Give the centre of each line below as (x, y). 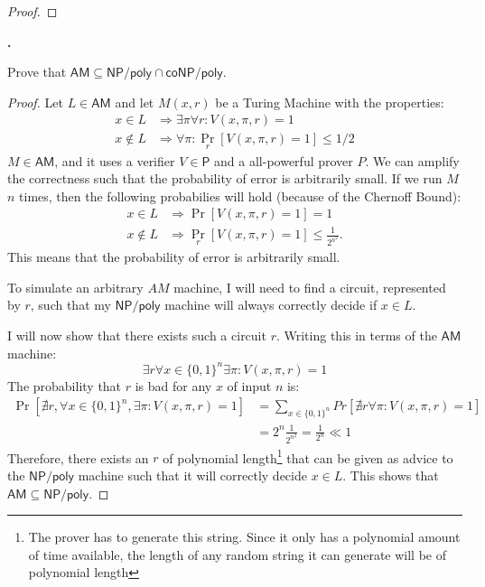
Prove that (37, 72)
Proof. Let (35, 102)
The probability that (65, 385)
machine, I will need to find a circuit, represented (310, 287)
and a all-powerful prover (284, 160)
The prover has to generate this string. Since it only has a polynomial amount (244, 537)
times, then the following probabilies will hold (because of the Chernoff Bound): (240, 196)
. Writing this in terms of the (356, 335)
